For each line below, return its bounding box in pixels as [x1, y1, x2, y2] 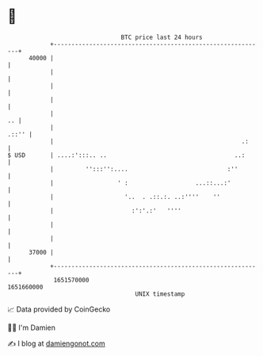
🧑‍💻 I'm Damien [7, 323, 56, 332]
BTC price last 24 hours [120, 33, 203, 41]
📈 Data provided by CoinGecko [7, 304, 111, 314]
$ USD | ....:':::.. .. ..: [7, 151, 246, 159]
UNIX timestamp [135, 289, 185, 298]
